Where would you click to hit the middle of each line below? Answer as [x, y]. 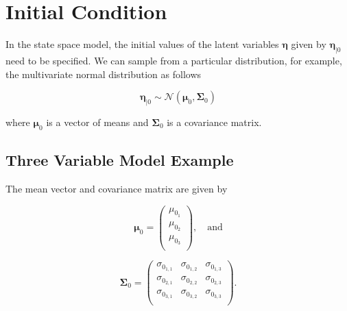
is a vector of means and [97, 122]
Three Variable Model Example [120, 160]
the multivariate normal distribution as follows [104, 74]
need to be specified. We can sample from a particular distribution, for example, [174, 60]
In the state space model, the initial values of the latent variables [142, 44]
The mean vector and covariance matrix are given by [117, 188]
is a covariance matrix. [214, 122]
